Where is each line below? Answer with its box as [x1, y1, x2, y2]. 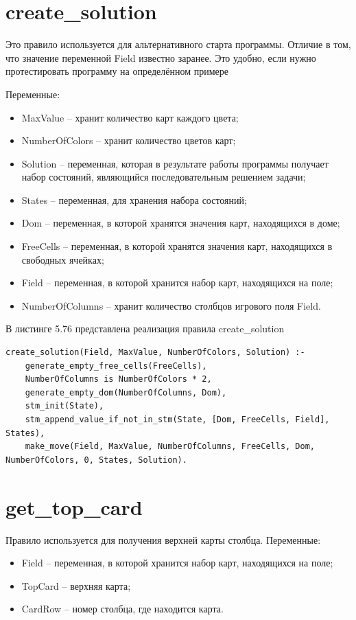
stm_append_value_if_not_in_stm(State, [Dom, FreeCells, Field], [25, 415, 330, 424]
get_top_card [5, 492, 143, 520]
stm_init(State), [25, 401, 104, 411]
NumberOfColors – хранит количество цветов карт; [21, 133, 236, 148]
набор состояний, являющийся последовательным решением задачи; [21, 170, 306, 184]
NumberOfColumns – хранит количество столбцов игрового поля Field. [21, 298, 321, 312]
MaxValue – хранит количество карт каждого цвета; [21, 110, 239, 124]
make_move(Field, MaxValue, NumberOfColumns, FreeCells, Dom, [25, 441, 316, 452]
